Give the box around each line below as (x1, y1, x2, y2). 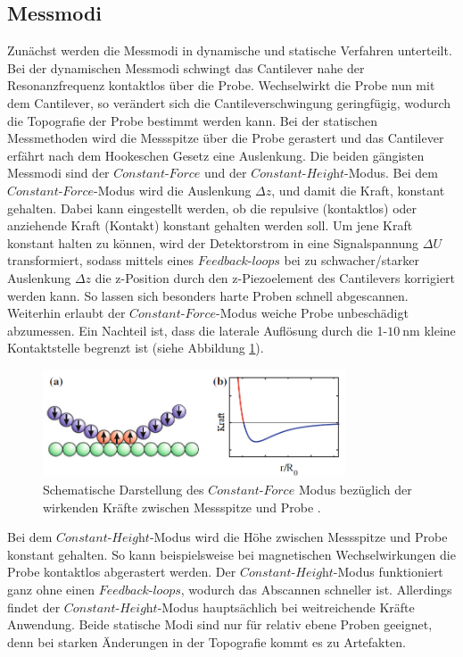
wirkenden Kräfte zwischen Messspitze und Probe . (43, 497, 321, 516)
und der (203, 163, 247, 182)
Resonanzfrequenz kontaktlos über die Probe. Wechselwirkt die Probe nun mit (7, 76, 435, 95)
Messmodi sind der (7, 163, 110, 182)
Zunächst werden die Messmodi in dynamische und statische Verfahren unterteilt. (7, 41, 452, 60)
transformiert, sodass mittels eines (7, 251, 194, 270)
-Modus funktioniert (333, 562, 443, 581)
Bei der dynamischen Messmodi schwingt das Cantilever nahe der (7, 58, 365, 77)
